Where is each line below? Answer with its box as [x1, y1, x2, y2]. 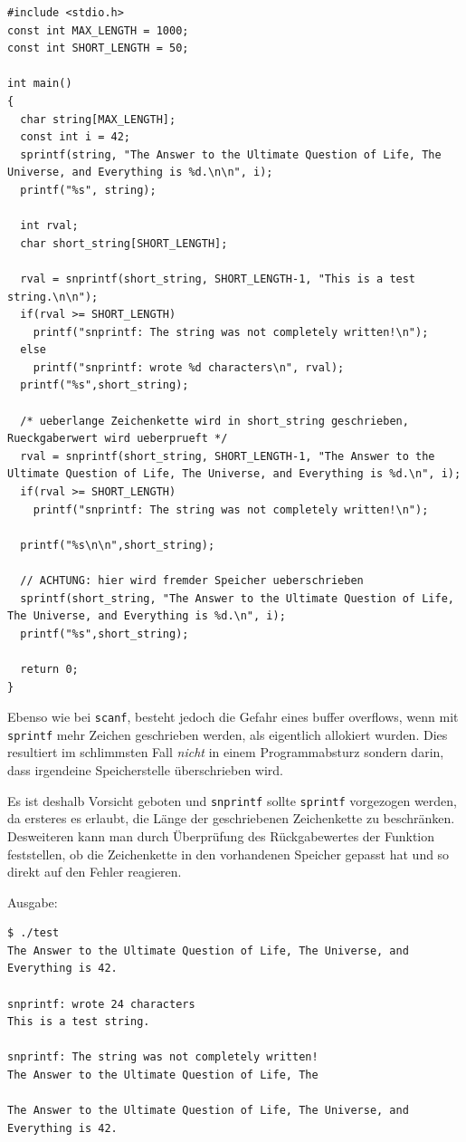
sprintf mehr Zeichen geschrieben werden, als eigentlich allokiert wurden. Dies [7, 725, 448, 744]
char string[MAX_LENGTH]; [20, 112, 176, 126]
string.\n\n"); [7, 290, 99, 303]
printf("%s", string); [20, 183, 157, 197]
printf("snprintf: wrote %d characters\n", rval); [33, 360, 345, 374]
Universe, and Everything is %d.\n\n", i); [7, 166, 273, 179]
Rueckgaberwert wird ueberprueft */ [7, 432, 228, 446]
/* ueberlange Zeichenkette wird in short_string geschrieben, [20, 414, 409, 427]
